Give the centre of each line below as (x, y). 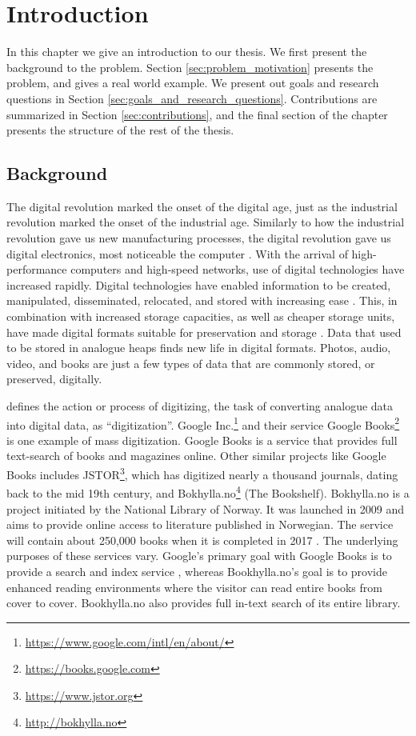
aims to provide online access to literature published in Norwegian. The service (200, 524)
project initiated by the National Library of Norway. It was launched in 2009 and (206, 508)
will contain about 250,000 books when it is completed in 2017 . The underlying (202, 540)
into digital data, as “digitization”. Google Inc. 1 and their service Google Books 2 (203, 423)
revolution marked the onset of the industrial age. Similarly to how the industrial (206, 222)
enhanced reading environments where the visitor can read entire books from (194, 587)
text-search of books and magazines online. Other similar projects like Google (196, 456)
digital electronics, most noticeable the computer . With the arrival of (177, 253)
